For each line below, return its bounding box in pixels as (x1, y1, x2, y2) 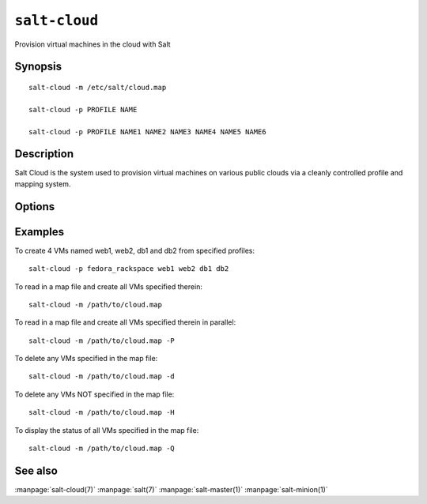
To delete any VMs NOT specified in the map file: (14, 389, 175, 399)
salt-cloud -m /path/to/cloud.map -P (28, 336, 176, 345)
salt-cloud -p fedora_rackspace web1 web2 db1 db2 (28, 265, 229, 273)
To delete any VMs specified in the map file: (14, 354, 158, 363)
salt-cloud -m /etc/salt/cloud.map (28, 83, 167, 92)
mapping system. (14, 179, 71, 189)
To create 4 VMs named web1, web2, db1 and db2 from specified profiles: (14, 246, 255, 255)
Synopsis (14, 60, 62, 73)
